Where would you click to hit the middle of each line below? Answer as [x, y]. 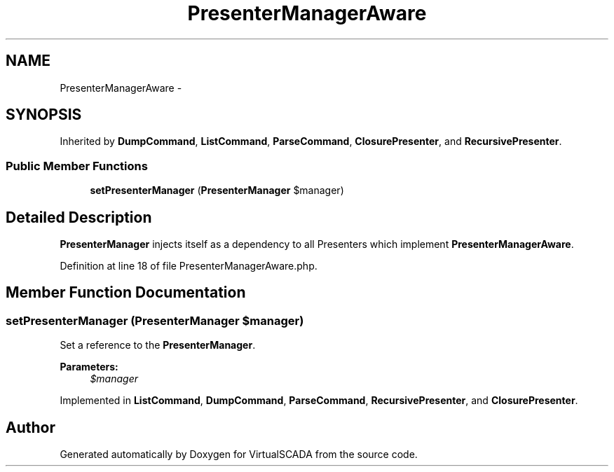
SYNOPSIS [44, 115]
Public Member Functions [77, 166]
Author [30, 427]
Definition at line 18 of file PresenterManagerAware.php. [189, 266]
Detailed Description [79, 217]
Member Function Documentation [126, 293]
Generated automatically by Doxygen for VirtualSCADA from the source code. [239, 454]
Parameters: [89, 367]
